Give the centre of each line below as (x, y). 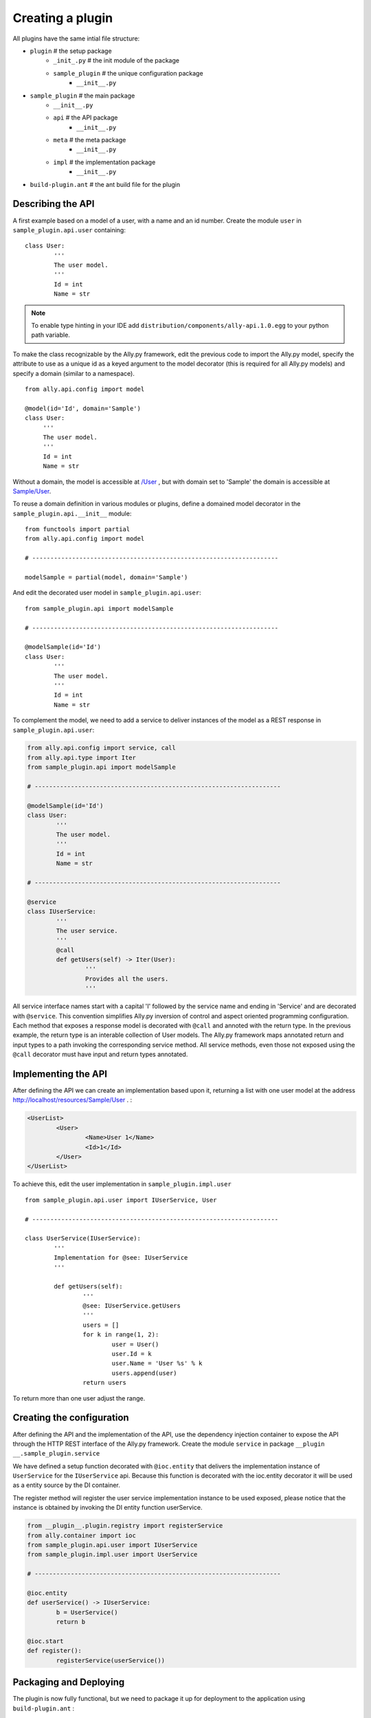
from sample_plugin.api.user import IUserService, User (121, 1200)
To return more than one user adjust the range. (79, 1398)
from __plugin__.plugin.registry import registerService (125, 1526)
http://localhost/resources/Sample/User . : (72, 1100)
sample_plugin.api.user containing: (69, 230)
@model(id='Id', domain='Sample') (83, 408)
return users (105, 1383)
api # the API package (86, 118)
